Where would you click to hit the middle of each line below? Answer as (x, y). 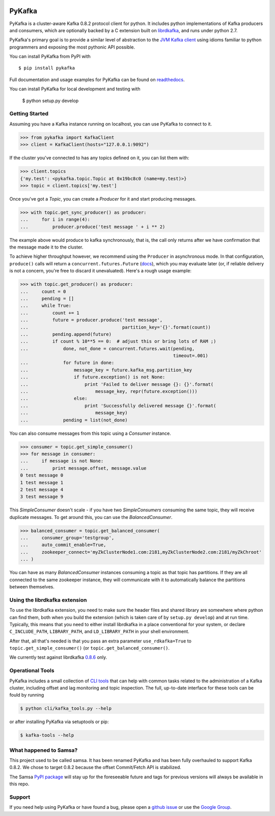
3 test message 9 (42, 497)
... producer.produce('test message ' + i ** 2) (93, 227)
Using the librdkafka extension (48, 600)
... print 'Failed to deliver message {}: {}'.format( (117, 384)
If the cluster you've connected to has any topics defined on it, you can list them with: (99, 158)
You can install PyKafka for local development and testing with (75, 89)
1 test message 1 (42, 483)
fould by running (27, 695)
